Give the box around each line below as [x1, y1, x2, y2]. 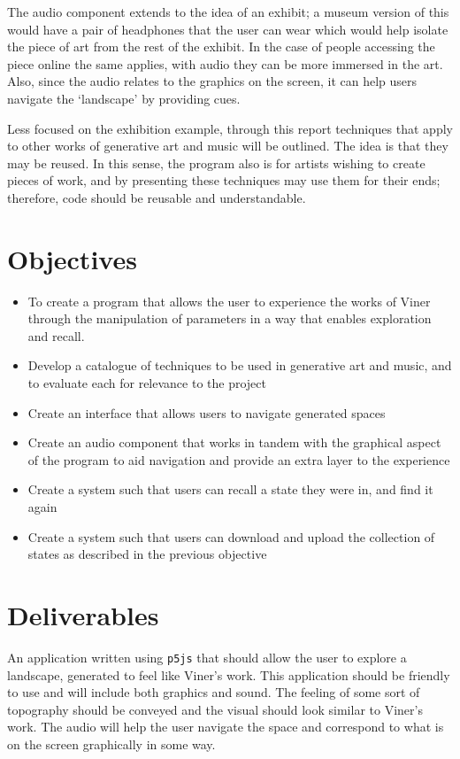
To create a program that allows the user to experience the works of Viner [27, 291, 431, 310]
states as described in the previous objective [27, 545, 267, 563]
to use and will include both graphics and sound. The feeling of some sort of [7, 683, 420, 701]
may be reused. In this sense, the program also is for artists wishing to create [7, 153, 425, 172]
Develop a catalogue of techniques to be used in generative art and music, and [27, 356, 452, 375]
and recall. [27, 326, 85, 345]
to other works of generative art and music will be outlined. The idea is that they [7, 136, 448, 155]
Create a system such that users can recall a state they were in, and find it [27, 480, 433, 499]
